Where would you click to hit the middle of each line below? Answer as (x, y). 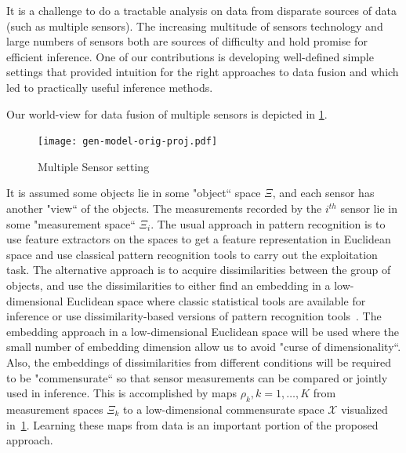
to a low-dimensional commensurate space (224, 409)
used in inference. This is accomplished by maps (122, 393)
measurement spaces (55, 409)
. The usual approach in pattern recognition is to (268, 223)
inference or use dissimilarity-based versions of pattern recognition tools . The (194, 316)
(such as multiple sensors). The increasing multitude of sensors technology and (195, 26)
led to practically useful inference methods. (110, 87)
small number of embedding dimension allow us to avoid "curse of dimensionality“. (204, 347)
